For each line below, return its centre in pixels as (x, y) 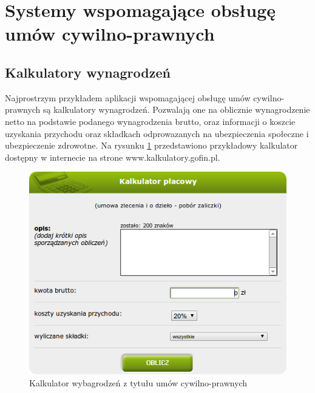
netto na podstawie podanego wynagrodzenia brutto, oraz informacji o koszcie (150, 121)
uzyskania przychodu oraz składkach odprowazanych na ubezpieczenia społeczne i (157, 133)
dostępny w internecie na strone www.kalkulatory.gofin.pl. (113, 157)
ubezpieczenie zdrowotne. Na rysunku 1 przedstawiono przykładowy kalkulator (151, 145)
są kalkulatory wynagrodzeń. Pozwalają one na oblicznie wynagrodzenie (177, 109)
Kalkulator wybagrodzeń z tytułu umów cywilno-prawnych (138, 382)
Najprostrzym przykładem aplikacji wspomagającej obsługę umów (128, 97)
